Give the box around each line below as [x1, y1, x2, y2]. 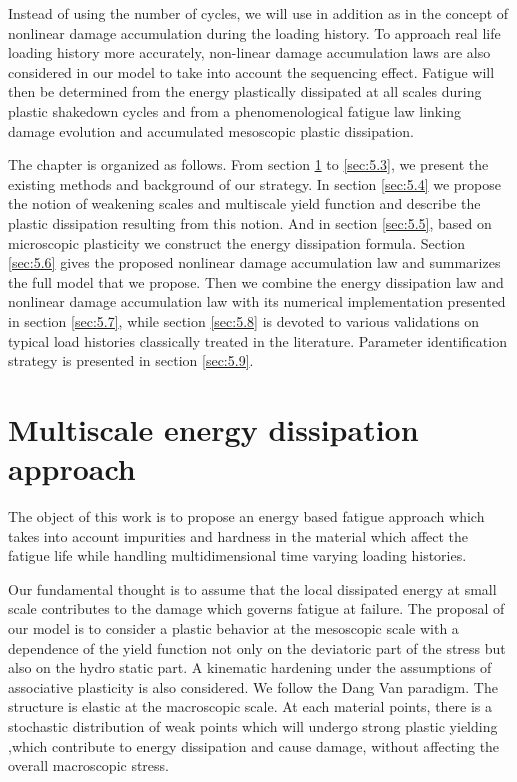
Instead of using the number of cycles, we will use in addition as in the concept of [8, 3, 509, 23]
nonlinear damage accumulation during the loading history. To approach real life [8, 22, 501, 43]
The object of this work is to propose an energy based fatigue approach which [8, 506, 485, 526]
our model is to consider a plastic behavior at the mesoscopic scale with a [8, 617, 459, 638]
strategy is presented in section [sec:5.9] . [8, 350, 254, 371]
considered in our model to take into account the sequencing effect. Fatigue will [8, 61, 495, 82]
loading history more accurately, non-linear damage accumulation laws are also [8, 42, 491, 63]
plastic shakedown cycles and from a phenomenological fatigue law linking [8, 100, 461, 121]
